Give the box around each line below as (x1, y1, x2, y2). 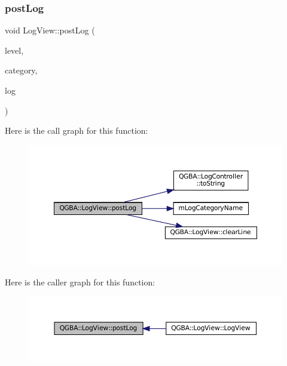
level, (5, 44, 24, 56)
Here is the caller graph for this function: (5, 275, 155, 288)
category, (5, 64, 38, 76)
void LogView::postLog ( (5, 24, 95, 36)
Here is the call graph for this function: (5, 124, 148, 137)
